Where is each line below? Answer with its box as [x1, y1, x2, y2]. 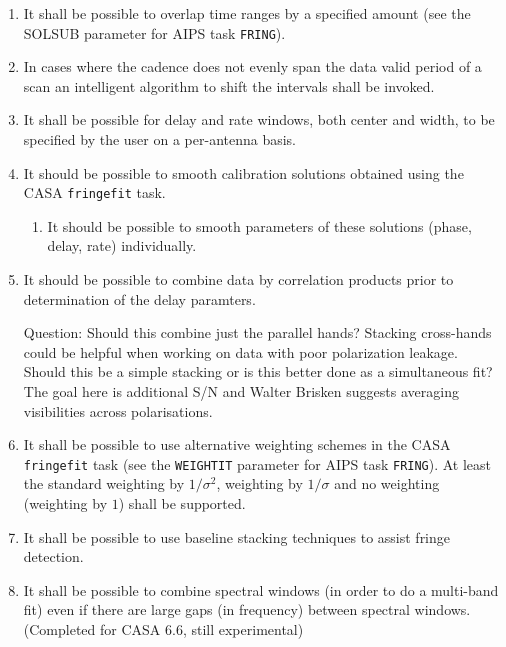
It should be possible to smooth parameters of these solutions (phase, [47, 215, 472, 236]
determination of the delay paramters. [23, 288, 256, 309]
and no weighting [334, 473, 440, 494]
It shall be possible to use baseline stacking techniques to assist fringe [23, 526, 451, 547]
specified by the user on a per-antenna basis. [23, 129, 297, 150]
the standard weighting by [23, 473, 185, 494]
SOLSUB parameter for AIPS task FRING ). [23, 22, 286, 43]
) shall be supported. [118, 493, 246, 514]
